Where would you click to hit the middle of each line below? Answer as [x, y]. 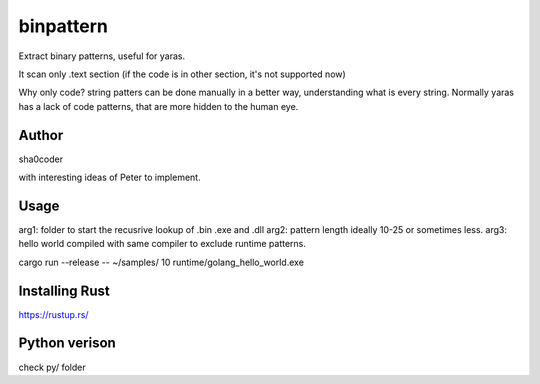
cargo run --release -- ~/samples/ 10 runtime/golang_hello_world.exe [161, 262]
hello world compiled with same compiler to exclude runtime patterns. [162, 244]
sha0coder [41, 159]
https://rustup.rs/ [53, 314]
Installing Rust [64, 290]
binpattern [63, 26]
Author [41, 135]
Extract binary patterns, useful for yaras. [102, 56]
